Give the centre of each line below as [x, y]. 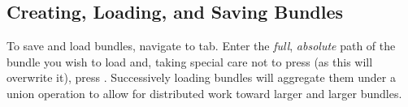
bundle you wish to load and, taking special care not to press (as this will [190, 61]
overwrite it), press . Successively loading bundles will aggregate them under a [201, 77]
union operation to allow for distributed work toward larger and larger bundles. [204, 93]
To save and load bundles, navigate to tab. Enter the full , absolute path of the [201, 46]
